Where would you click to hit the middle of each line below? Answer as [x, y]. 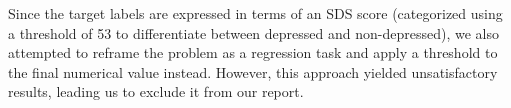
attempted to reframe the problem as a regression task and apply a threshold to [253, 52]
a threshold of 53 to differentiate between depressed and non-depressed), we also [253, 32]
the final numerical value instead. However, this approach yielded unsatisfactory [253, 71]
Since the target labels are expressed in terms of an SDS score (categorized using [255, 13]
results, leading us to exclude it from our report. [156, 91]
